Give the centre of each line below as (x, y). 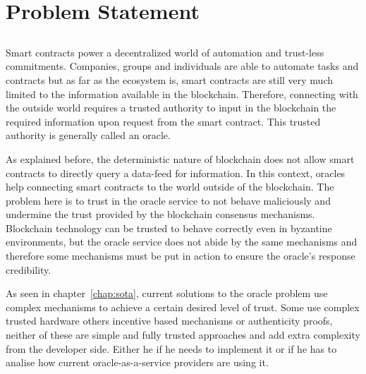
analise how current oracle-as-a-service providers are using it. (137, 362)
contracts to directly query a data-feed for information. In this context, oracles (176, 173)
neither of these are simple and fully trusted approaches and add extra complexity (183, 335)
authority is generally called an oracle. (88, 135)
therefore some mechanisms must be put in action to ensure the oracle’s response (181, 256)
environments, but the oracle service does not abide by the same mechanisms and (182, 242)
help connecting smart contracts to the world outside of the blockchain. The (170, 187)
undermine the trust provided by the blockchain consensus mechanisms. (160, 214)
